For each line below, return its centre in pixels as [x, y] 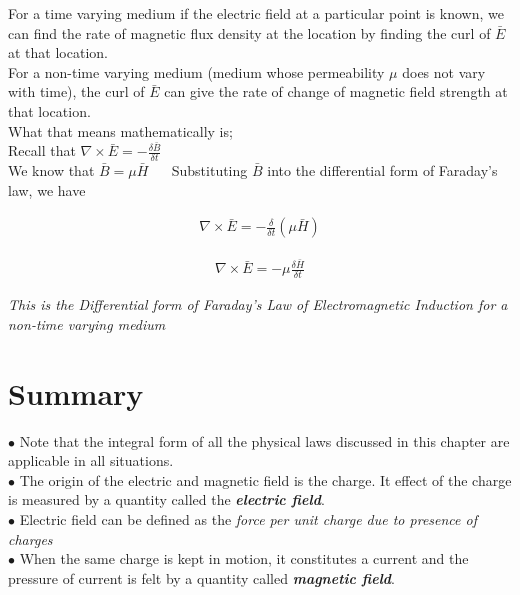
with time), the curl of [76, 91]
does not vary [444, 71]
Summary [76, 392]
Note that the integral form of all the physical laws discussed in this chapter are [264, 440]
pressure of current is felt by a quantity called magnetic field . [201, 577]
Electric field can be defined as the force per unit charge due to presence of [248, 518]
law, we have [47, 189]
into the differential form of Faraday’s [382, 170]
